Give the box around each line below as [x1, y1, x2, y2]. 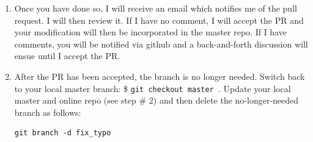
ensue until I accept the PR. [14, 49, 120, 62]
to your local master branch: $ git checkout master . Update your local [14, 82, 291, 94]
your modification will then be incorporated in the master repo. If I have [14, 26, 287, 38]
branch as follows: [14, 105, 81, 118]
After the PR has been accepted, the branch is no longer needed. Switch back [14, 69, 305, 82]
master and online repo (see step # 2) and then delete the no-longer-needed [14, 94, 299, 107]
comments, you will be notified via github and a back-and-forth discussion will [14, 37, 308, 50]
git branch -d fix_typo [14, 129, 111, 138]
